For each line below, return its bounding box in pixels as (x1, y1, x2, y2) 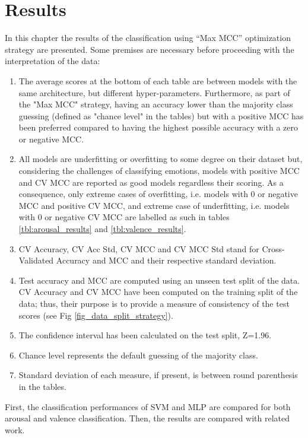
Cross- (262, 242, 285, 255)
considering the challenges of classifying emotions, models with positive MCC (18, 164, 300, 177)
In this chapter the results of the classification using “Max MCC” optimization (5, 31, 291, 44)
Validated (18, 254, 54, 266)
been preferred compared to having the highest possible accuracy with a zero (18, 121, 299, 134)
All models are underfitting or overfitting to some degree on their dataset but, (18, 153, 303, 165)
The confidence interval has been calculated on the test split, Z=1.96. (18, 329, 272, 341)
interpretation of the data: (5, 55, 100, 67)
